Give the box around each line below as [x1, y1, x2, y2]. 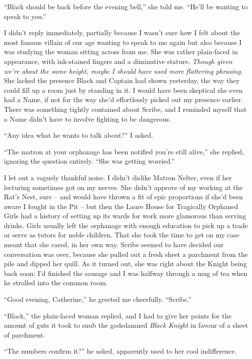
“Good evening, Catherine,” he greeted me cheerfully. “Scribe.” [4, 294, 191, 304]
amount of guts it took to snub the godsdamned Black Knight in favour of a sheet [4, 320, 248, 330]
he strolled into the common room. [4, 277, 108, 288]
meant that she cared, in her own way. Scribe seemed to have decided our [4, 239, 224, 250]
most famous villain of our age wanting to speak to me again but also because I [4, 37, 242, 47]
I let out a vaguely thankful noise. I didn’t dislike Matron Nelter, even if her [4, 172, 232, 182]
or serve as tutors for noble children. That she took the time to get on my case [4, 230, 239, 240]
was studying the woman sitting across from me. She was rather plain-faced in [4, 46, 238, 57]
